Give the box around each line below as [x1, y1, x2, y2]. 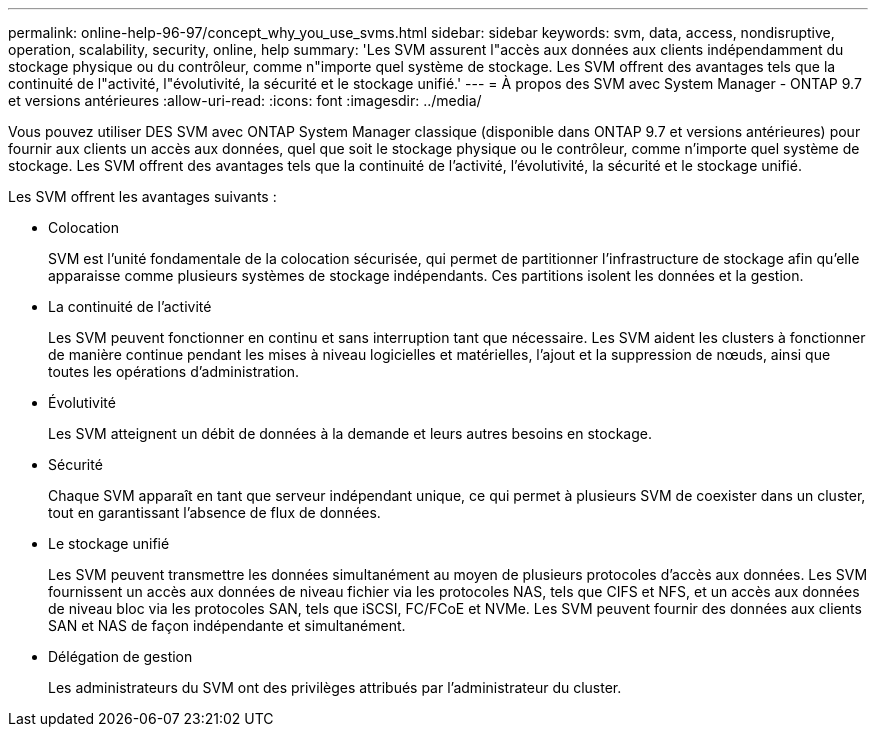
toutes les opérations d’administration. [48, 363, 300, 380]
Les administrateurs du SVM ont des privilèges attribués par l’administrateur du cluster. [48, 679, 622, 696]
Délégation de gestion [48, 648, 193, 665]
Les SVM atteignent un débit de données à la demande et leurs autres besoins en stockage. [48, 425, 652, 442]
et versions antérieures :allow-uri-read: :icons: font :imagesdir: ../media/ [8, 92, 482, 109]
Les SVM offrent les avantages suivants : [8, 188, 277, 205]
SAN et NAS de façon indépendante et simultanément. [48, 617, 406, 634]
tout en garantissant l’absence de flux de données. [48, 504, 381, 521]
